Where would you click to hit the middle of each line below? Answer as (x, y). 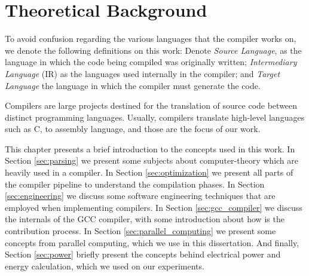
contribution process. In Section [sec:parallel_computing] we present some (140, 231)
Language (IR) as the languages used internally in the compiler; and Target (143, 73)
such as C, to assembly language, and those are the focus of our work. (133, 129)
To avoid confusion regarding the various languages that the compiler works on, (151, 39)
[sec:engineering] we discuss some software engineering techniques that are (140, 196)
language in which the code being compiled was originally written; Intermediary (151, 62)
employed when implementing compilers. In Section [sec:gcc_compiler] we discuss (154, 207)
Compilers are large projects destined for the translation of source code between (151, 105)
